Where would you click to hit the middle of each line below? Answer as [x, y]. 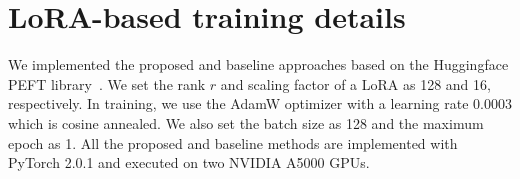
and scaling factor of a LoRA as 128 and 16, [355, 83]
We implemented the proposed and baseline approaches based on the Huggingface [258, 64]
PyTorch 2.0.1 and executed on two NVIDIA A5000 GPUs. [189, 162]
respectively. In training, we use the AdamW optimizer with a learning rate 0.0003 [260, 103]
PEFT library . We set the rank [107, 83]
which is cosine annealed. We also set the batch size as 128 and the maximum [246, 122]
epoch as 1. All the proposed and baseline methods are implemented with [233, 142]
